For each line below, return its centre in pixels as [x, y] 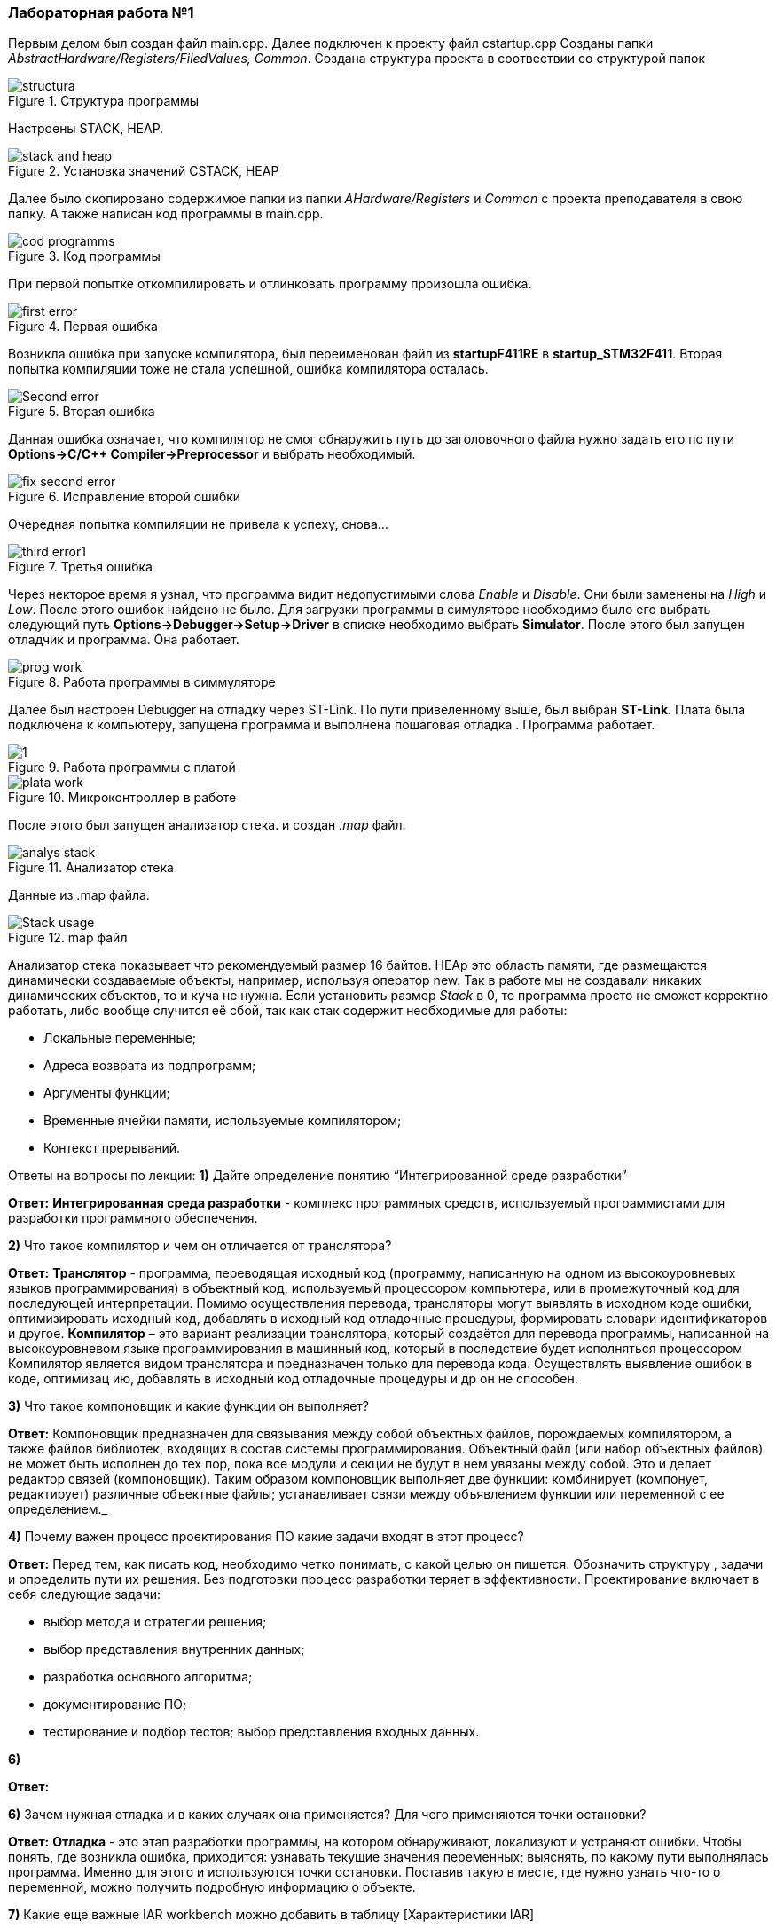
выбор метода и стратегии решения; [155, 1622]
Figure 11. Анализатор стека [91, 868]
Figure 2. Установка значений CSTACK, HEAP [144, 171]
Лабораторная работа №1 [101, 12]
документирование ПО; [115, 1705]
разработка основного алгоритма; [148, 1677]
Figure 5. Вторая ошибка [82, 412]
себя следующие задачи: [85, 1594]
